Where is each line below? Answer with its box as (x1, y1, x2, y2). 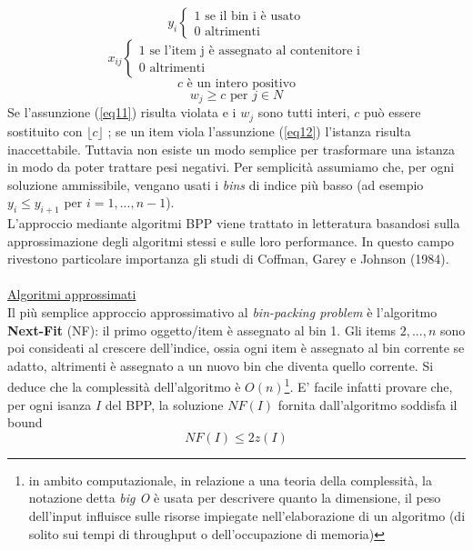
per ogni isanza (7, 395, 92, 414)
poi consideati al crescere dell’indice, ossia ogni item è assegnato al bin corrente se (7, 338, 465, 357)
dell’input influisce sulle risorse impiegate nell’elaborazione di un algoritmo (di (28, 506, 466, 525)
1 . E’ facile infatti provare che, (284, 375, 453, 396)
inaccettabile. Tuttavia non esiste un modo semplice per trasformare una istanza (7, 139, 456, 158)
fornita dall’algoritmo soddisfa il (277, 395, 458, 414)
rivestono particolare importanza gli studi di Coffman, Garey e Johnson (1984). (7, 249, 449, 268)
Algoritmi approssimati (7, 285, 136, 304)
